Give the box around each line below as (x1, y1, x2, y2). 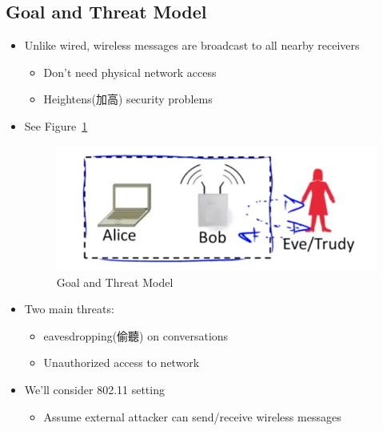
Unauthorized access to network (43, 354, 200, 371)
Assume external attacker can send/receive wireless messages (43, 408, 341, 425)
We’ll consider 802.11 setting (24, 381, 165, 397)
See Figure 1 (24, 117, 88, 134)
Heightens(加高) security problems (43, 91, 213, 107)
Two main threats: (24, 300, 114, 317)
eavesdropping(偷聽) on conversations (43, 327, 229, 344)
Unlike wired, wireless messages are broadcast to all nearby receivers (24, 37, 360, 54)
